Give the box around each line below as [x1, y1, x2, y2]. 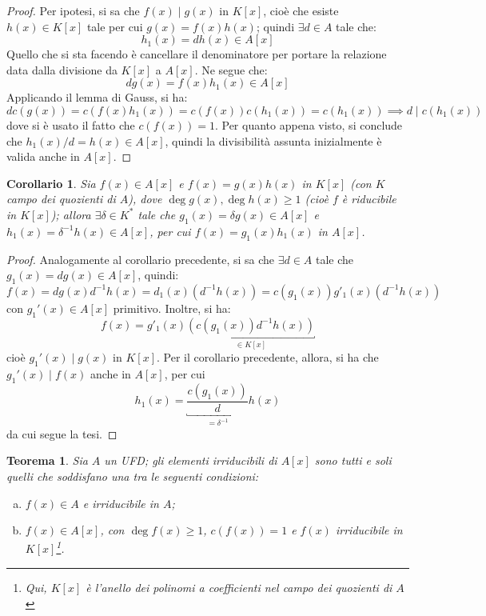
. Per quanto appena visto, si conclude [214, 116, 403, 133]
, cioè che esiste [263, 2, 339, 18]
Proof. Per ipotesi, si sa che [6, 2, 140, 18]
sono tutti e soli [314, 452, 392, 469]
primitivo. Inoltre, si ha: [113, 299, 231, 316]
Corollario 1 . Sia [6, 174, 96, 191]
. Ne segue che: [194, 61, 268, 78]
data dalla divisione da [6, 61, 118, 78]
